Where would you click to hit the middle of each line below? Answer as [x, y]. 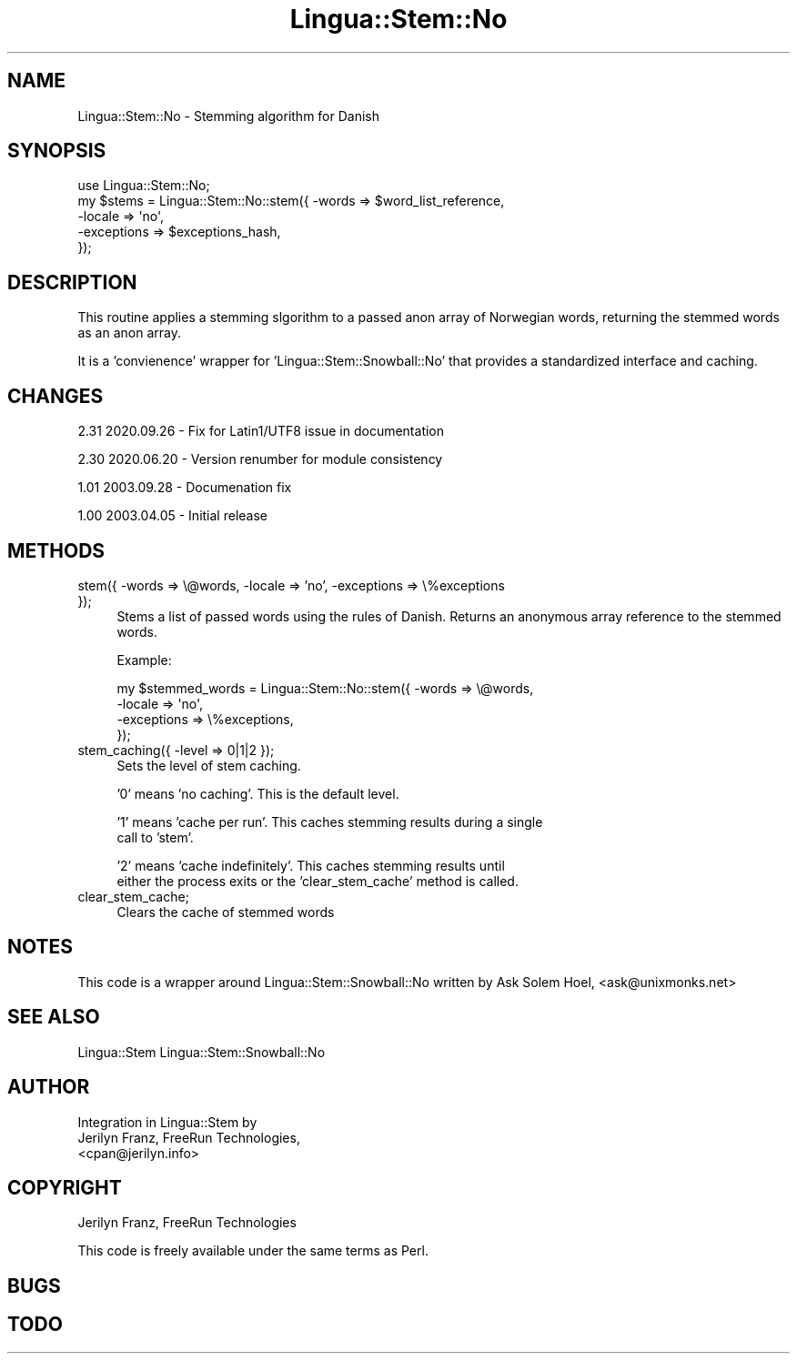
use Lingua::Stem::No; [144, 186]
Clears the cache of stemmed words [226, 912]
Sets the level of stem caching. [209, 765]
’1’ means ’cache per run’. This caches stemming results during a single [330, 822]
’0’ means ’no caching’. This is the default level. [258, 793]
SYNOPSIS [57, 151]
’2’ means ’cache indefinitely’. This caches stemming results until [311, 865]
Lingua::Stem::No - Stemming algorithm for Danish [228, 116]
